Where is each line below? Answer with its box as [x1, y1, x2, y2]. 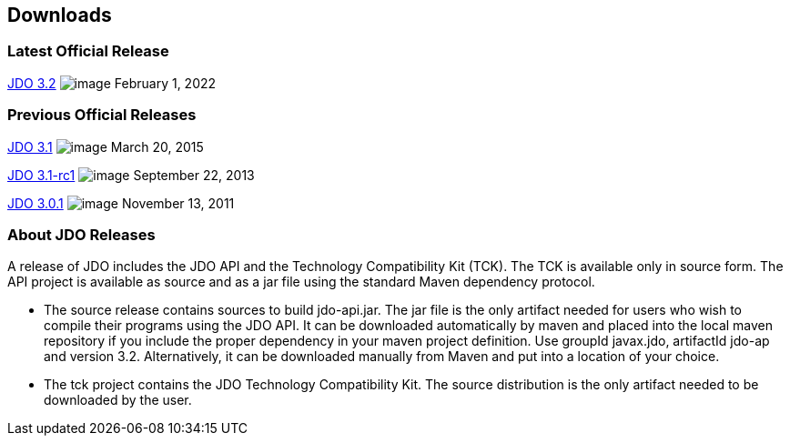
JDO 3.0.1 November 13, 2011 [7, 195, 235, 211]
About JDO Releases [7, 225, 156, 244]
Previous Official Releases [7, 106, 197, 125]
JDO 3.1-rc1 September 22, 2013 [7, 166, 255, 183]
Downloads [7, 4, 112, 26]
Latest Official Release [7, 42, 169, 61]
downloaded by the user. [44, 392, 192, 408]
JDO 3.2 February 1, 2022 [7, 75, 217, 91]
